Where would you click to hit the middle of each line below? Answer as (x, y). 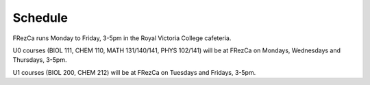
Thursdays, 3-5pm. (40, 60)
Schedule (40, 18)
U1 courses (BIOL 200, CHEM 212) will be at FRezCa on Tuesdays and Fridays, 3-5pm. (134, 72)
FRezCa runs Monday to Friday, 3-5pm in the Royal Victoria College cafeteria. (122, 38)
